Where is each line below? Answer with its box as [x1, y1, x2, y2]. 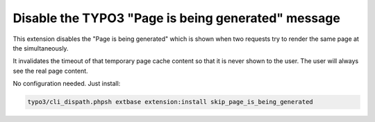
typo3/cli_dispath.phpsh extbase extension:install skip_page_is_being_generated [27, 98, 314, 106]
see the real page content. [12, 67, 88, 75]
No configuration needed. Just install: [12, 80, 121, 88]
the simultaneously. [12, 44, 69, 52]
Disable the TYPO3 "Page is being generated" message [12, 10, 340, 26]
